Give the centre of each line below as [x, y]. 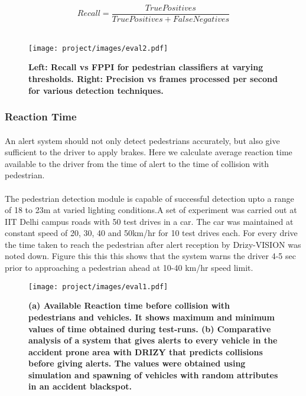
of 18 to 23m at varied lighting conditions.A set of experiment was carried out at [151, 210]
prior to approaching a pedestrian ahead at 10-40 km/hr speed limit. [129, 268]
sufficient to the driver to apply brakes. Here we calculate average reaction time [149, 152]
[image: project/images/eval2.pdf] [98, 48]
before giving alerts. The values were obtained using [137, 363]
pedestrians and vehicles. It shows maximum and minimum [152, 317]
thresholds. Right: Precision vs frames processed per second [153, 78]
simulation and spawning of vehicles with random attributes [153, 374]
